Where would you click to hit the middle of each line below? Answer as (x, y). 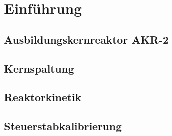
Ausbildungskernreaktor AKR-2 (86, 39)
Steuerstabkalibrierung (63, 126)
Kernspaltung (39, 68)
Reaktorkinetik (43, 97)
